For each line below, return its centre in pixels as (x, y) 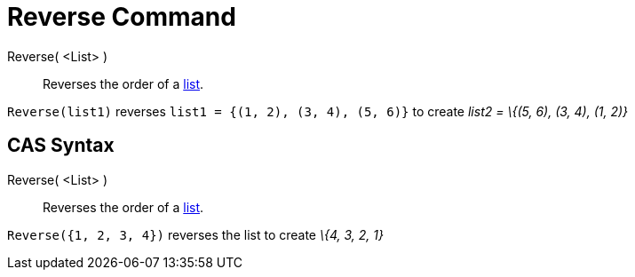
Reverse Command (122, 17)
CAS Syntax (61, 146)
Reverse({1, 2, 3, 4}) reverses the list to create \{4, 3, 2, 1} (195, 234)
